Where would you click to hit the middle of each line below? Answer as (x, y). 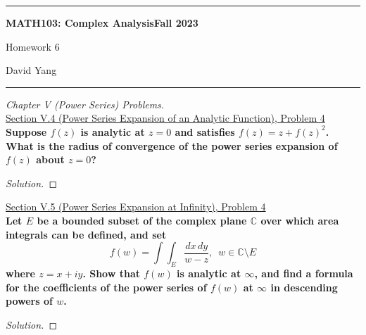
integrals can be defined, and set (86, 234)
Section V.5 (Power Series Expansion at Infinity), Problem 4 (136, 207)
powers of (29, 301)
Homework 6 (33, 46)
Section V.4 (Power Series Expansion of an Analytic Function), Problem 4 (165, 118)
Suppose (26, 131)
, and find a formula (304, 273)
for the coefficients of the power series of (106, 287)
